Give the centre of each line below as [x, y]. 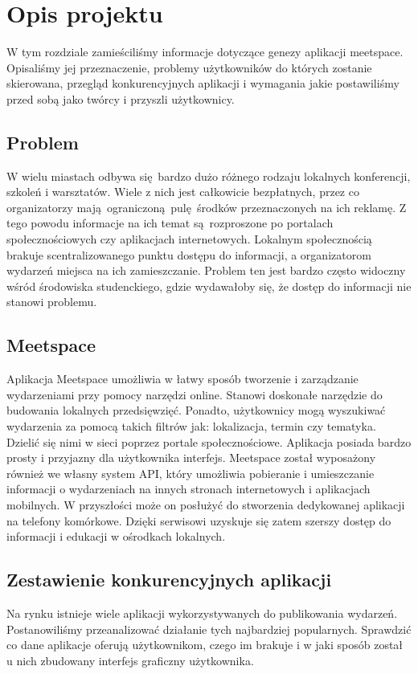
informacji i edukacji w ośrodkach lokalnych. [116, 536]
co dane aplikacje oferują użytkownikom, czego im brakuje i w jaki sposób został [205, 645]
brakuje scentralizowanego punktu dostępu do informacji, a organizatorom [189, 254]
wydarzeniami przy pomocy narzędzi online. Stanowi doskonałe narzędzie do [195, 394]
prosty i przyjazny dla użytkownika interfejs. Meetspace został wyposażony [191, 458]
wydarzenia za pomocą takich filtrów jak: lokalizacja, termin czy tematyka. [191, 426]
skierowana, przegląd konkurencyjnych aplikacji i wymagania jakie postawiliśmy [203, 83]
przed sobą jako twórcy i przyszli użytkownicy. [121, 98]
